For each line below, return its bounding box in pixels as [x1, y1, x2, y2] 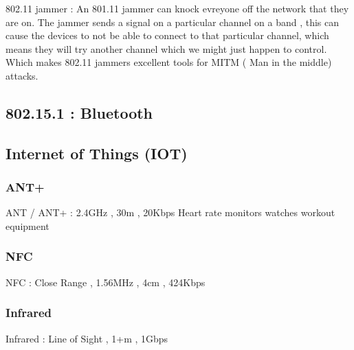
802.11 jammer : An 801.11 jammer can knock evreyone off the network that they [5, 1, 349, 15]
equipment [5, 218, 49, 233]
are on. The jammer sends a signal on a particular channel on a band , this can [5, 14, 340, 29]
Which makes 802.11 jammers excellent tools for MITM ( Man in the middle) [5, 55, 332, 69]
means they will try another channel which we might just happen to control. [5, 41, 327, 56]
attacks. [5, 68, 38, 82]
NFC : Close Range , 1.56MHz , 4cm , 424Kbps [5, 275, 206, 289]
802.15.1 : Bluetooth [5, 102, 153, 123]
